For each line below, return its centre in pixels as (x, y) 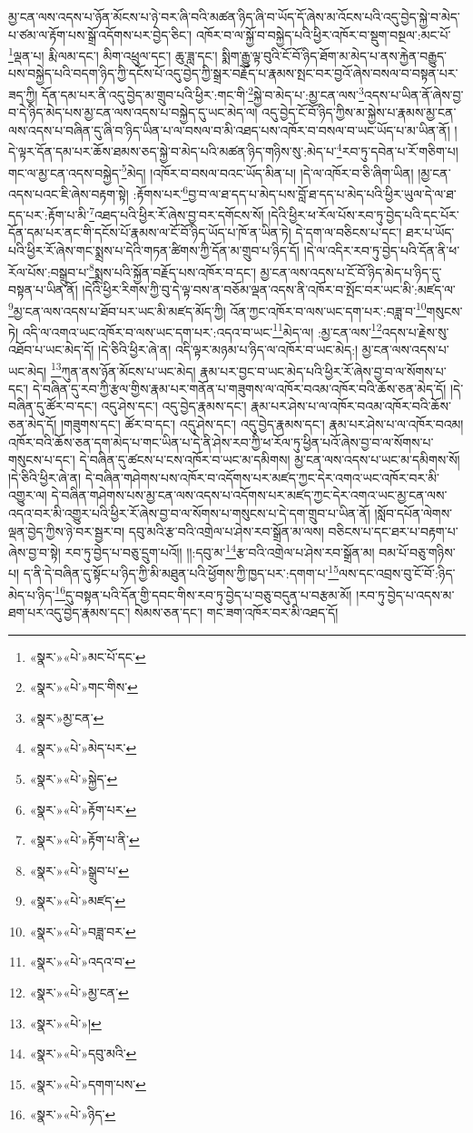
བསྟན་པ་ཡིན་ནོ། (43, 289)
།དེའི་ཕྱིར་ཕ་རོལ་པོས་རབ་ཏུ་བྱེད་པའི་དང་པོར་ (364, 214)
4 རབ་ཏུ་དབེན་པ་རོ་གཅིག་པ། (397, 150)
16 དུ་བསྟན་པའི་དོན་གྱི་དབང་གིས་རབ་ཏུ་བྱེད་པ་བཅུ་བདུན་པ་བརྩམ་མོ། (203, 593)
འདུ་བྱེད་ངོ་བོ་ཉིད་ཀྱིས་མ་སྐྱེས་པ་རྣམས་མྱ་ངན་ (359, 112)
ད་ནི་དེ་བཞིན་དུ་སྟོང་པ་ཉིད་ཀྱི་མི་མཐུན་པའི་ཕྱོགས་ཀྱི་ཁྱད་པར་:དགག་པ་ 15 (181, 572)
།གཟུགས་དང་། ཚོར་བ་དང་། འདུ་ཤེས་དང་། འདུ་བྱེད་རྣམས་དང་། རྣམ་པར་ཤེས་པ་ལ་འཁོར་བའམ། (262, 424)
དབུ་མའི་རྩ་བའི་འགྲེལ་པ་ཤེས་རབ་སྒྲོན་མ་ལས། (226, 531)
